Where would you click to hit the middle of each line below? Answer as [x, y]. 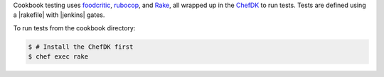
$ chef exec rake [58, 57]
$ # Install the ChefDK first [81, 47]
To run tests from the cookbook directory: [74, 28]
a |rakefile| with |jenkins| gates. [59, 15]
